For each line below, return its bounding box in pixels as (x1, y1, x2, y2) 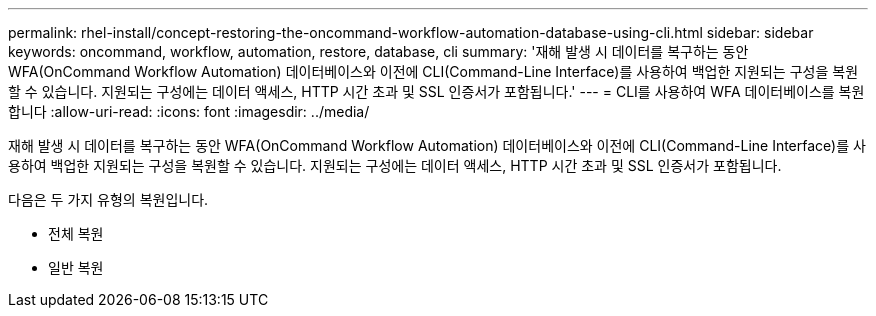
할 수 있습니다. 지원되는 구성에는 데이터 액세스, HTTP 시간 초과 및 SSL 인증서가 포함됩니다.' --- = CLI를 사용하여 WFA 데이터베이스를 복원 (8, 83, 865, 100)
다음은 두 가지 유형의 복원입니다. (8, 191, 209, 208)
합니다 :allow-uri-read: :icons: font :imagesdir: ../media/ (8, 103, 370, 120)
